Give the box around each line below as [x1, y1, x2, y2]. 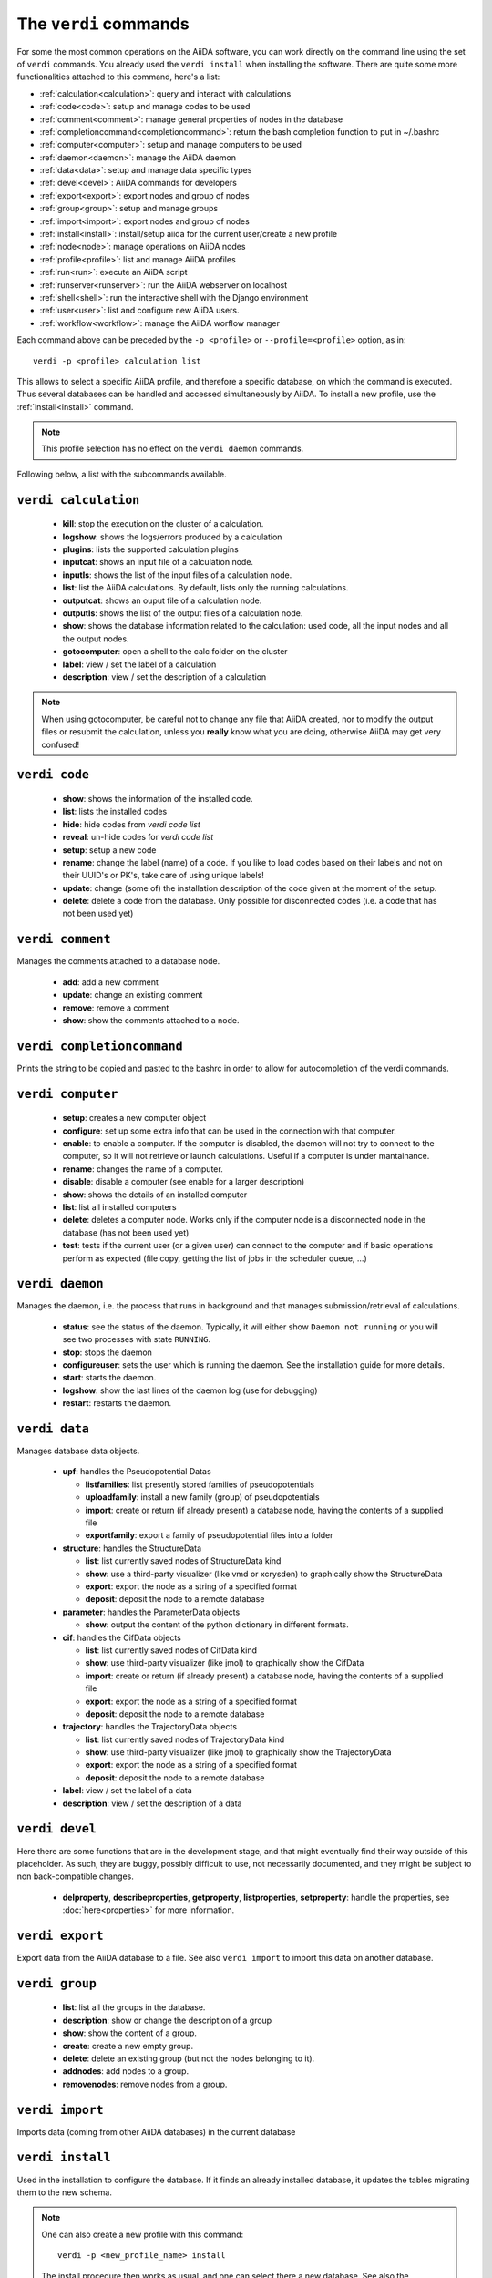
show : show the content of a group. [62, 2027, 198, 2038]
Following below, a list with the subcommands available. [16, 468, 227, 479]
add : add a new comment [62, 976, 159, 988]
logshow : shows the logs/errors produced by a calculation [62, 531, 282, 542]
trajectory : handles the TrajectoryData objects [62, 1721, 237, 1732]
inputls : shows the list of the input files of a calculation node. [62, 569, 292, 580]
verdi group [16, 1975, 97, 1991]
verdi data [16, 1421, 90, 1436]
